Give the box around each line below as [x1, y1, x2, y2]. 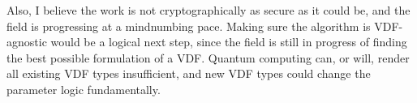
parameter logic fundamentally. [6, 80, 161, 97]
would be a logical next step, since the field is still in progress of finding [50, 33, 407, 50]
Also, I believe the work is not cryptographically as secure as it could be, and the [6, 2, 411, 18]
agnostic [6, 33, 47, 50]
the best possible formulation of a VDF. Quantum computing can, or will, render [6, 49, 410, 66]
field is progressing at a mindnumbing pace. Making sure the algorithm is [6, 17, 371, 34]
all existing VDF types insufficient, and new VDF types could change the [6, 65, 371, 82]
